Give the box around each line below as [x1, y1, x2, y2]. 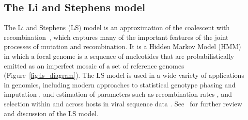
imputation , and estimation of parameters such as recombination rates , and [4, 89, 232, 99]
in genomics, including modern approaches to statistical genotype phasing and [4, 79, 236, 89]
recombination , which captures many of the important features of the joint [4, 32, 229, 42]
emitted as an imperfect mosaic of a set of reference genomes [4, 60, 184, 70]
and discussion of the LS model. [4, 108, 98, 118]
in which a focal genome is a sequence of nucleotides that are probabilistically [4, 51, 234, 61]
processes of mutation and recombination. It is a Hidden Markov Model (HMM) [4, 41, 241, 51]
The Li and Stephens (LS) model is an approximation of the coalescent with [4, 22, 230, 33]
